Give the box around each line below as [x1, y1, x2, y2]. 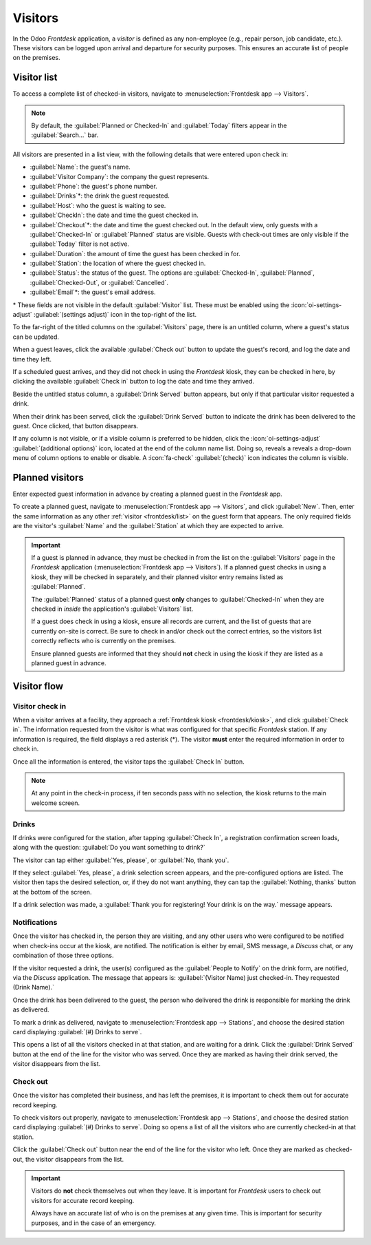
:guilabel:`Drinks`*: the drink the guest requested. [30, 191, 170, 200]
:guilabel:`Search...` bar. [31, 131, 99, 139]
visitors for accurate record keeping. [31, 1196, 135, 1204]
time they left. [12, 355, 52, 363]
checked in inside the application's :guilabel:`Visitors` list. [31, 605, 194, 613]
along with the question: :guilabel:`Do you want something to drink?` [12, 844, 206, 852]
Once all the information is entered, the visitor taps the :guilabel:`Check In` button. [12, 757, 245, 766]
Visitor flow [12, 680, 64, 692]
